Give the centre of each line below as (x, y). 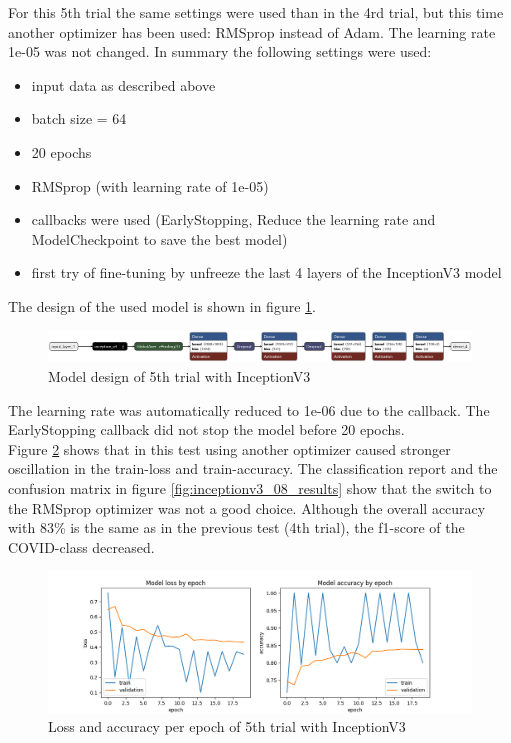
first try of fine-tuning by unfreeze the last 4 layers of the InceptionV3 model (266, 272)
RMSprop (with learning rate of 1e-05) (150, 185)
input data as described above (123, 84)
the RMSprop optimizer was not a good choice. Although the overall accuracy (247, 507)
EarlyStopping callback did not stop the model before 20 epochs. (206, 429)
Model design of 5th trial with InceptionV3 (179, 376)
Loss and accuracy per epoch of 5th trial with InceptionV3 (227, 726)
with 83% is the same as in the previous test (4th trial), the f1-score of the (236, 527)
